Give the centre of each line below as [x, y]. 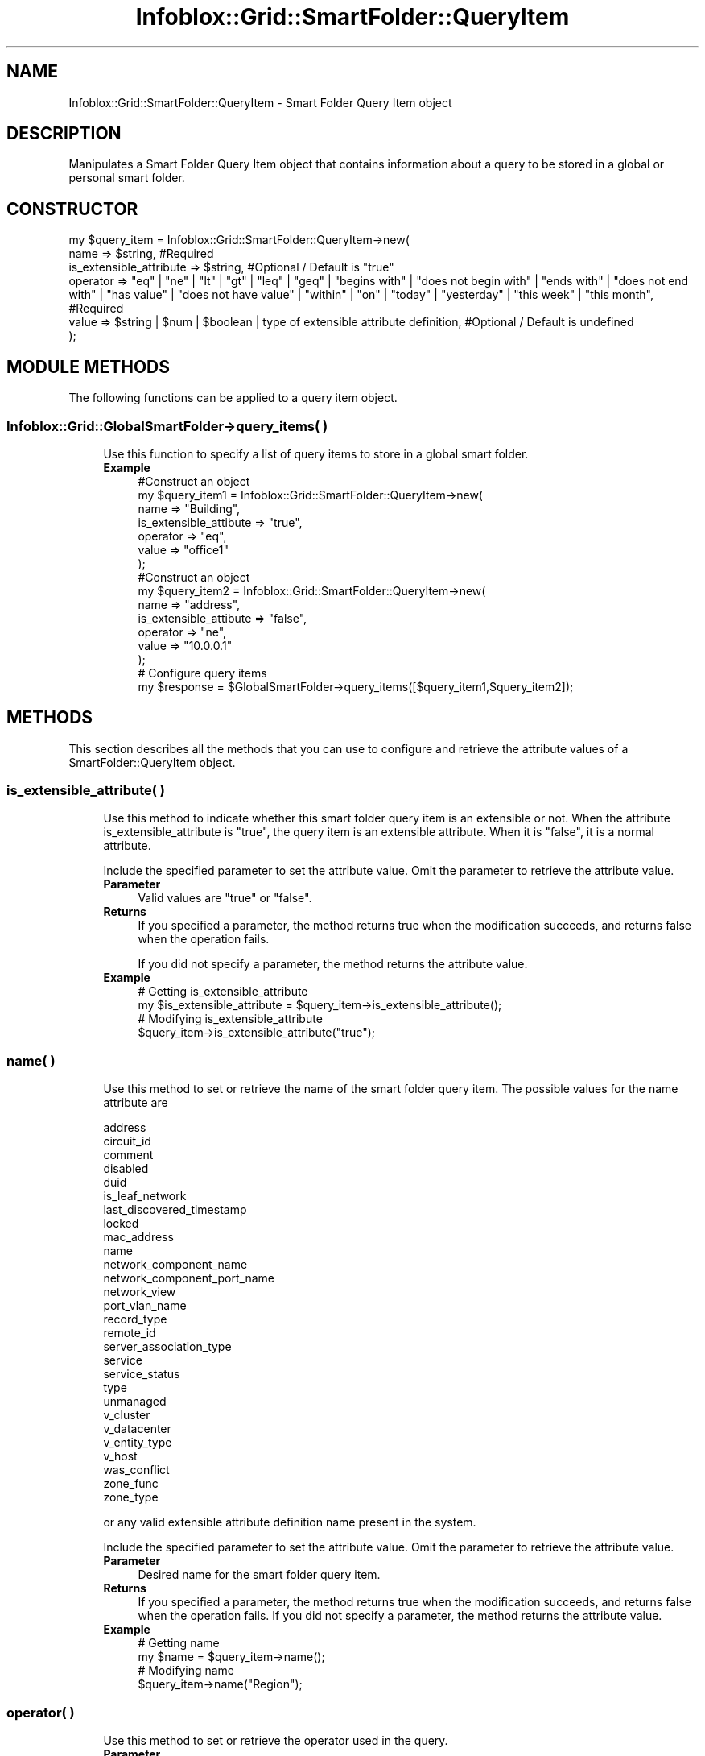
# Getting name [179, 1643]
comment [128, 1155]
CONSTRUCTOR [72, 209]
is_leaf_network [145, 1196]
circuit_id [127, 1141]
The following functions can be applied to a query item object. [233, 398]
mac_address [138, 1237]
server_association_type [167, 1347]
